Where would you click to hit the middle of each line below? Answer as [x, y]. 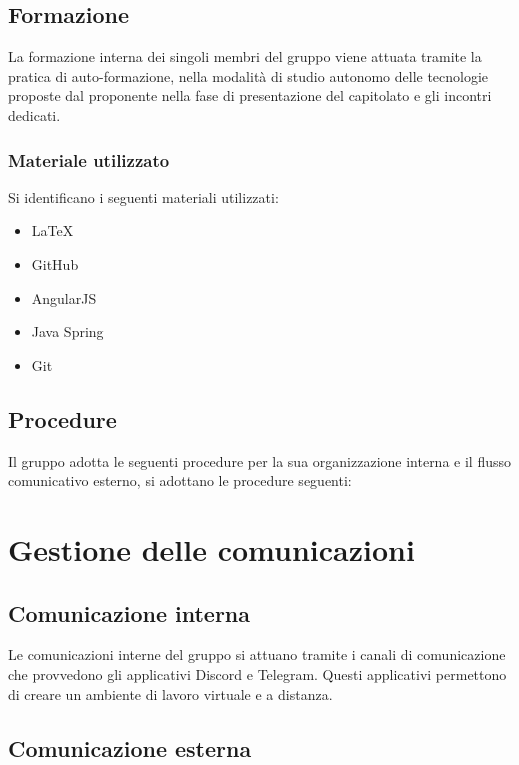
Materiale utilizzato [89, 159]
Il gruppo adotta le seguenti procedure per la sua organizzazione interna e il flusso [259, 460]
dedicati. [34, 114]
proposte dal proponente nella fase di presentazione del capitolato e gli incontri [250, 95]
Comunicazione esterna [130, 747]
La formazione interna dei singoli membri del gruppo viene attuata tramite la [245, 56]
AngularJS [64, 297]
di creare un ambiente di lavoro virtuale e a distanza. [170, 693]
